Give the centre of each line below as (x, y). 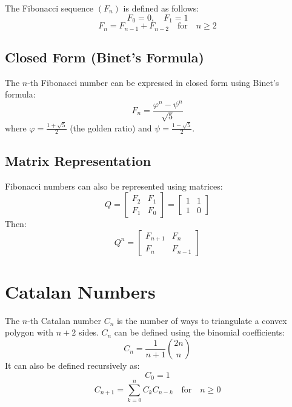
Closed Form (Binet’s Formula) (105, 57)
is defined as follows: (161, 8)
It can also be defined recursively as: (72, 366)
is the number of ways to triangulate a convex (202, 320)
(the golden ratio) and (111, 127)
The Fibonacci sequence (49, 8)
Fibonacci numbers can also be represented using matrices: (114, 186)
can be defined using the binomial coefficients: (200, 332)
